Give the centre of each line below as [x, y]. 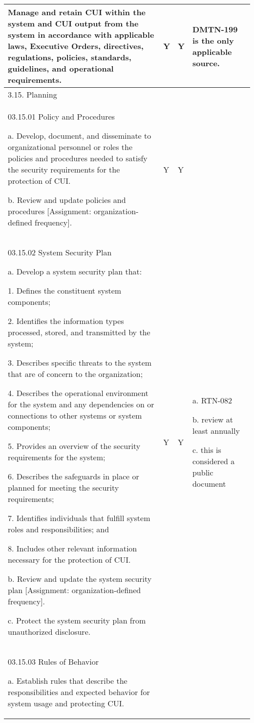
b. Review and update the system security [80, 579]
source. [206, 63]
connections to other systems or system [75, 415]
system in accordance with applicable [81, 35]
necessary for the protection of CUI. [69, 560]
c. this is [207, 450]
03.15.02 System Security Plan [60, 252]
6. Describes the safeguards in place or [74, 476]
